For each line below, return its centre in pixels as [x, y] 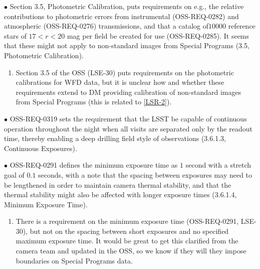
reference [242, 26]
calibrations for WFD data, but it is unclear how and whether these [120, 82]
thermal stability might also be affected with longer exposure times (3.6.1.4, [120, 194]
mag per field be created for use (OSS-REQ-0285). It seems [158, 35]
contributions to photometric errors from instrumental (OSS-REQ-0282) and [121, 16]
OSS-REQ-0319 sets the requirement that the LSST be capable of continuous [128, 118]
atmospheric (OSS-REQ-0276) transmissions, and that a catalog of [106, 26]
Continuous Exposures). [41, 148]
